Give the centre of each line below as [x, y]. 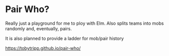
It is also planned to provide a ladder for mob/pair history [65, 38]
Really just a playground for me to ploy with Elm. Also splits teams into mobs [85, 23]
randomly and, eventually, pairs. [38, 28]
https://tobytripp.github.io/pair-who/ [43, 48]
